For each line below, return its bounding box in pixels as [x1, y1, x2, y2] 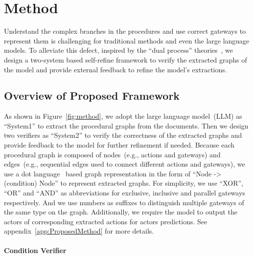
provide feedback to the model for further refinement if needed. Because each [4, 140, 235, 150]
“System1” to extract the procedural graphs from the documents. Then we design [4, 120, 249, 130]
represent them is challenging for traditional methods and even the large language [4, 35, 250, 45]
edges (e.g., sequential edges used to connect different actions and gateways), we [4, 159, 245, 169]
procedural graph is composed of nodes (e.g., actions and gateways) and [4, 149, 221, 159]
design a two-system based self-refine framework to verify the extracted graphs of [4, 54, 247, 64]
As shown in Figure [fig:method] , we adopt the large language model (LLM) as [4, 111, 242, 121]
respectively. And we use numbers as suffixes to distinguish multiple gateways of [4, 197, 244, 207]
